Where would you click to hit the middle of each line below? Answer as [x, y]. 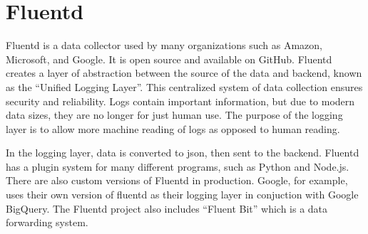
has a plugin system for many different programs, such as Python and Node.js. [178, 166]
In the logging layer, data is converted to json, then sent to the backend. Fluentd [183, 153]
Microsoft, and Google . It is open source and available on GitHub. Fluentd [169, 59]
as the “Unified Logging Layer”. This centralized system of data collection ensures [184, 86]
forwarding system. [47, 222]
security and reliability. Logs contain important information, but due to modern [180, 101]
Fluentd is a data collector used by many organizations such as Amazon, [164, 45]
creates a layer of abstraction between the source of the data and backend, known [184, 73]
